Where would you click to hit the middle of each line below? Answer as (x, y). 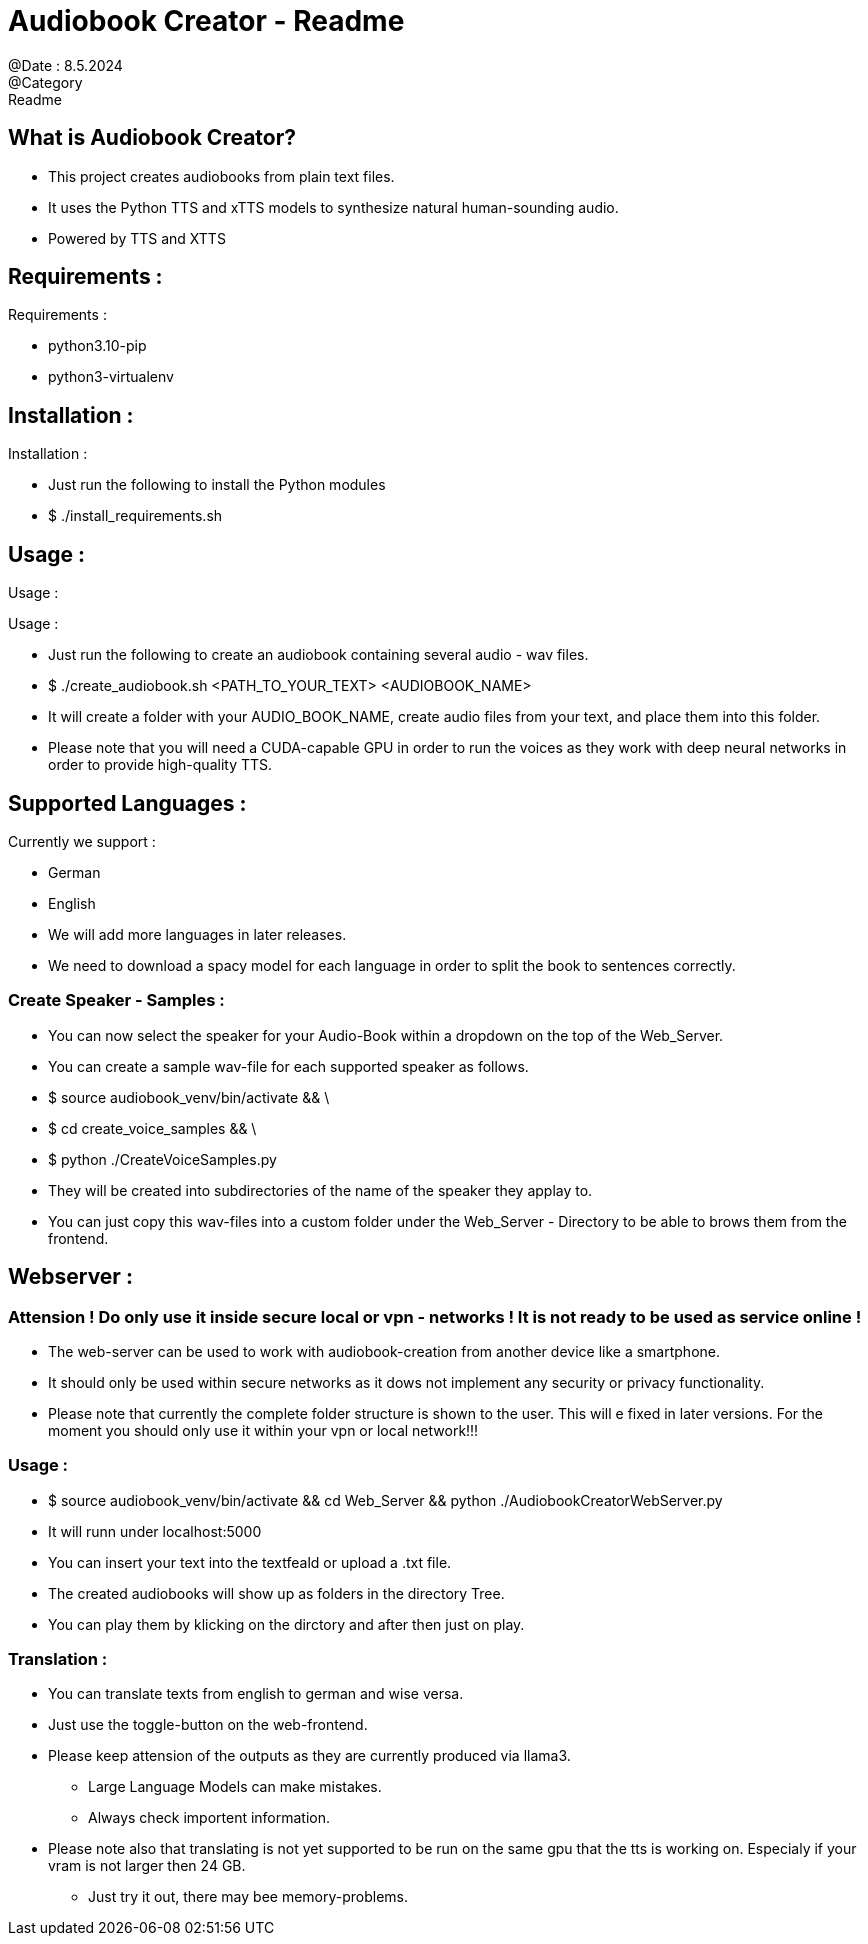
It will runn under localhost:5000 (155, 1531)
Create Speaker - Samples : (116, 1000)
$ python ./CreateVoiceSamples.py (162, 1159)
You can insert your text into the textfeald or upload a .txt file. (250, 1562)
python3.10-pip (97, 346)
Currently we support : (82, 841)
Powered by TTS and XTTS (137, 238)
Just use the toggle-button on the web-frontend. (208, 1725)
